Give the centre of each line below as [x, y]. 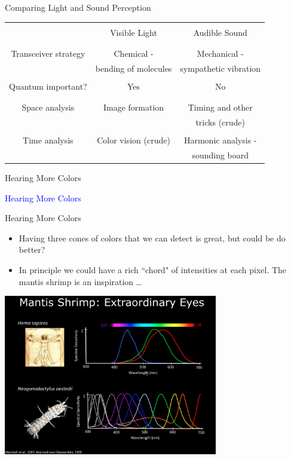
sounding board [220, 155]
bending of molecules [134, 68]
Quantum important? [48, 86]
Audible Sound [220, 32]
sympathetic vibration [220, 68]
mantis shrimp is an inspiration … [80, 281]
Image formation [134, 107]
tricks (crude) [220, 122]
